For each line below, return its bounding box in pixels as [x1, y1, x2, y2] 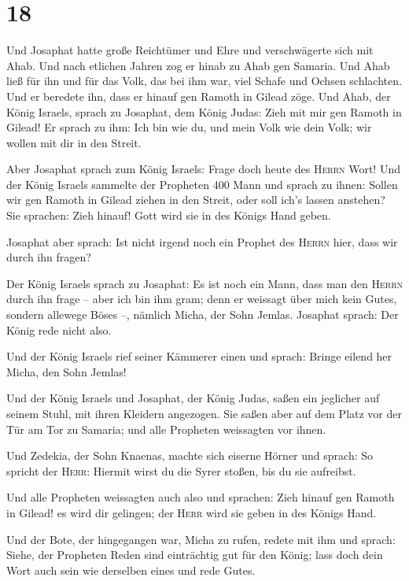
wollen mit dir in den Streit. [6, 134, 142, 150]
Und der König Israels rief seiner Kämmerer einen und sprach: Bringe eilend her [6, 348, 392, 365]
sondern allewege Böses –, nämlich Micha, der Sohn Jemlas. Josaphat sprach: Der [6, 306, 399, 323]
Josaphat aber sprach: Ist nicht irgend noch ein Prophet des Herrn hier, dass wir [6, 233, 398, 250]
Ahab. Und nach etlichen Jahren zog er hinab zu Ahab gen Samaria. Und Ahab [6, 57, 390, 73]
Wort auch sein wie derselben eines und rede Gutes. [6, 561, 256, 578]
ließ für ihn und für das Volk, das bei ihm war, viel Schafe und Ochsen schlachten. [6, 72, 402, 89]
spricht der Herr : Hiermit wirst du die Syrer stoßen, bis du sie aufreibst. [6, 462, 356, 479]
